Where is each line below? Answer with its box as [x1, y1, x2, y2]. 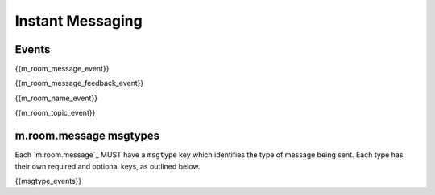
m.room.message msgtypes [14, 129, 160, 143]
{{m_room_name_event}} [14, 93, 98, 103]
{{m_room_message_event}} [14, 64, 110, 74]
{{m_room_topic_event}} [14, 108, 96, 118]
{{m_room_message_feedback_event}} [14, 79, 144, 88]
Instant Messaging [14, 12, 143, 30]
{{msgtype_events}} [14, 176, 82, 185]
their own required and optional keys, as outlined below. [14, 161, 201, 171]
